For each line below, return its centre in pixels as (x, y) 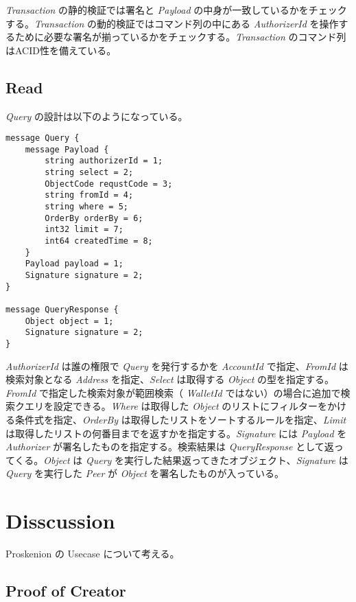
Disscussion (60, 521)
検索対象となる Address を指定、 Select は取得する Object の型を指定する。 (170, 379)
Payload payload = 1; (74, 264)
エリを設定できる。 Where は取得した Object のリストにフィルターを (176, 406)
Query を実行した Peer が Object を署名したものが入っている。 (145, 473)
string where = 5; (86, 207)
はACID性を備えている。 (61, 50)
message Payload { (67, 149)
